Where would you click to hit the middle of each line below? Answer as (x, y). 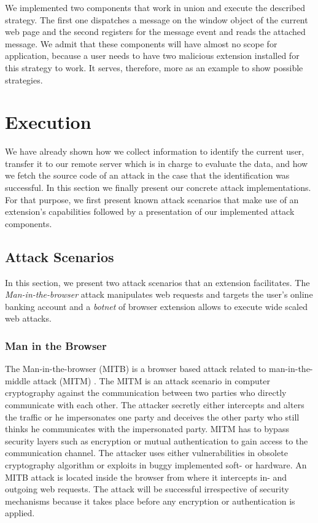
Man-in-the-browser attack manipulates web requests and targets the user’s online (159, 294)
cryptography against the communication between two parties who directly (146, 393)
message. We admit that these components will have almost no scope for (141, 43)
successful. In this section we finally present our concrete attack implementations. (158, 188)
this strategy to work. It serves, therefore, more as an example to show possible (154, 67)
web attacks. (28, 318)
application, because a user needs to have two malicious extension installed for (152, 56)
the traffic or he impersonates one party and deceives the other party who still (152, 416)
